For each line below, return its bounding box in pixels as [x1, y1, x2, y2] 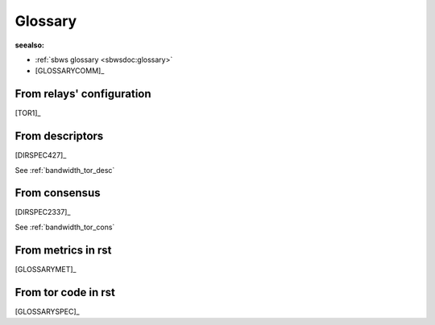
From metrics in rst [14, 243, 112, 257]
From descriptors [14, 130, 104, 143]
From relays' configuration [14, 87, 152, 101]
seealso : [14, 40, 44, 50]
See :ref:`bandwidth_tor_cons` [14, 222, 115, 232]
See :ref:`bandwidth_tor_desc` [14, 165, 115, 175]
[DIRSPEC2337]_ [14, 208, 71, 217]
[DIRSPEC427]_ [14, 150, 67, 160]
